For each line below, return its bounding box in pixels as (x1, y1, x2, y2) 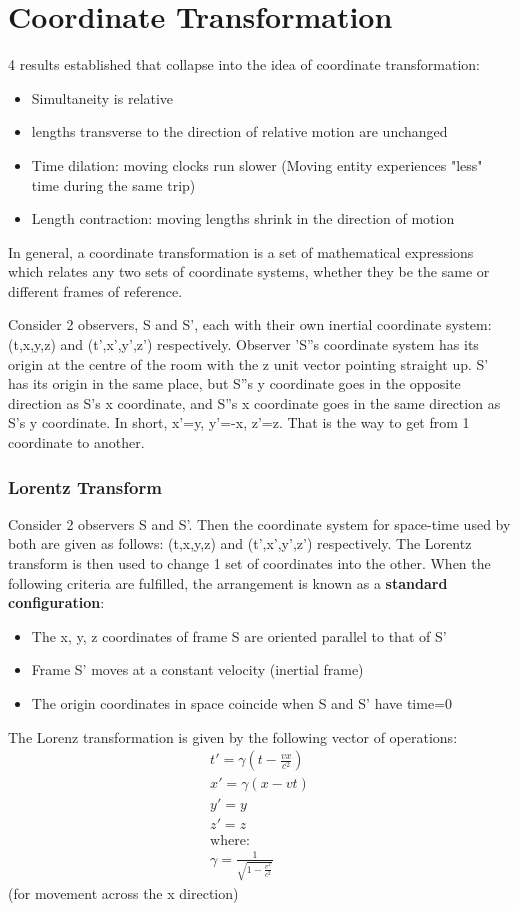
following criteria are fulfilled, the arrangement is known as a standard (8, 572, 448, 593)
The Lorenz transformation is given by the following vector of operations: (8, 726, 458, 747)
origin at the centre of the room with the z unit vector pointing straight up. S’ (8, 353, 489, 374)
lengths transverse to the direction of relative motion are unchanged (31, 121, 448, 142)
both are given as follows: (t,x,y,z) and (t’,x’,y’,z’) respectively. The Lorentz (8, 533, 472, 554)
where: (210, 834, 250, 849)
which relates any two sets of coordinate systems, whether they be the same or (8, 261, 490, 282)
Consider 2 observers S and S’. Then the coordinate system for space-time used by (8, 513, 511, 534)
